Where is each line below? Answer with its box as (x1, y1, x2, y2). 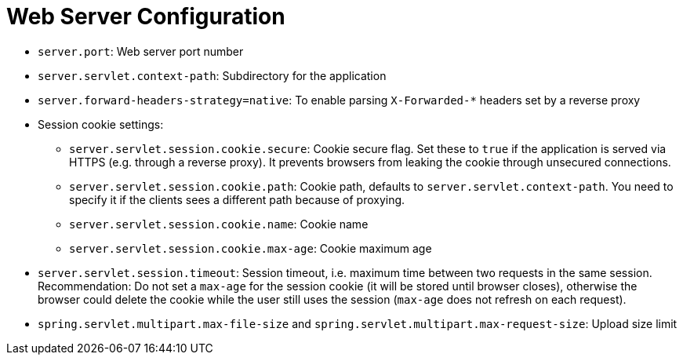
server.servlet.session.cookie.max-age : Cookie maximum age (69, 241, 432, 255)
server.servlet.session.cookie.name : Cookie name (69, 217, 369, 231)
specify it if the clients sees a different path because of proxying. (69, 192, 405, 206)
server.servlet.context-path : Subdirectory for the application (38, 68, 387, 82)
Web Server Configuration (6, 3, 285, 30)
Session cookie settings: (38, 117, 164, 131)
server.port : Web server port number (38, 44, 244, 58)
